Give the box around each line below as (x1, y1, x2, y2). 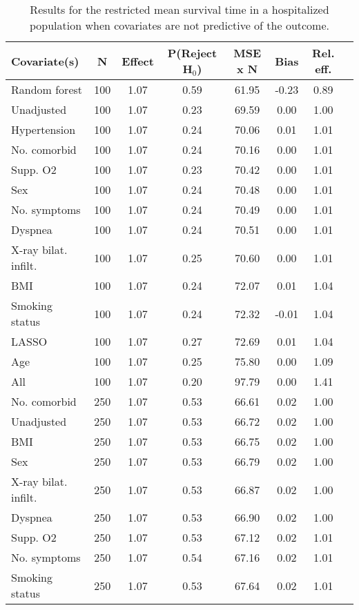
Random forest (11, 81, 83, 97)
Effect (122, 52, 154, 69)
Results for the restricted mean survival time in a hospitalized (30, 1, 329, 17)
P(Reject (167, 45, 217, 61)
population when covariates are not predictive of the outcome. (29, 17, 329, 33)
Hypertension (11, 121, 76, 137)
